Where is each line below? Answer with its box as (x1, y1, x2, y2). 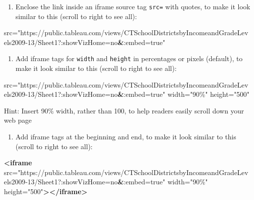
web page (4, 115, 32, 125)
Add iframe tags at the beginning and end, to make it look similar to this (15, 132, 236, 142)
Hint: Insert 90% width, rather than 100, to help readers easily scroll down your (4, 105, 244, 115)
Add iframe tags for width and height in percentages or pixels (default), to (15, 53, 243, 64)
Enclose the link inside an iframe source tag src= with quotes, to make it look (15, 1, 251, 11)
